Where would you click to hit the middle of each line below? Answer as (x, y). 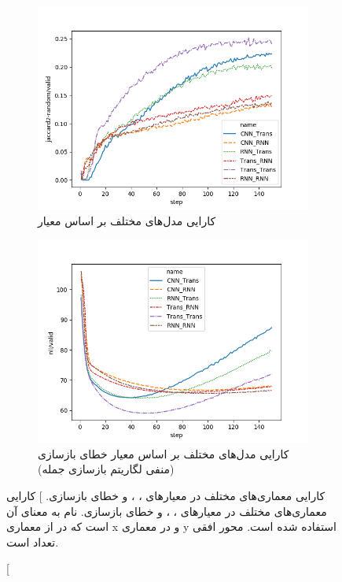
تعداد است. (33, 541)
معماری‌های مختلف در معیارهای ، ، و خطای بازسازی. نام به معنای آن (167, 511)
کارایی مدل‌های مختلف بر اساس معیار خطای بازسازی (164, 453)
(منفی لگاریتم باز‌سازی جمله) (106, 469)
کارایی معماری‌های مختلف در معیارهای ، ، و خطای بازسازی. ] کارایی (166, 495)
